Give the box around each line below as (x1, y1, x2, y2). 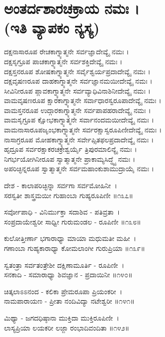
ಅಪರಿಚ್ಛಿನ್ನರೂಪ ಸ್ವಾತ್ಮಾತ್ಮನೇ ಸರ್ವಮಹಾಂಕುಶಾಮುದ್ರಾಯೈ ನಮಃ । (4, 163, 154, 174)
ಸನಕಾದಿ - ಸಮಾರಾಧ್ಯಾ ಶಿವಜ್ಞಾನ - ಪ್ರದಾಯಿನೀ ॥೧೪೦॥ (4, 269, 133, 280)
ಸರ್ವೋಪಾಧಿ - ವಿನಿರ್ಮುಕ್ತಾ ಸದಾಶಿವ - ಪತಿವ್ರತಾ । (4, 207, 120, 217)
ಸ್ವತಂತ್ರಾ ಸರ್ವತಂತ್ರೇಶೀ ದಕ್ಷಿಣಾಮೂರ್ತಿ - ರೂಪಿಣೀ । (4, 259, 124, 270)
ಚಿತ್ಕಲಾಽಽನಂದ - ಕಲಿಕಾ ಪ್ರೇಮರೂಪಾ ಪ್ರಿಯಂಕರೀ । (4, 286, 122, 296)
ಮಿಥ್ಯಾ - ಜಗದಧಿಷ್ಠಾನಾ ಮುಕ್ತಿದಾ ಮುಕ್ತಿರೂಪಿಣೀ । (4, 312, 119, 323)
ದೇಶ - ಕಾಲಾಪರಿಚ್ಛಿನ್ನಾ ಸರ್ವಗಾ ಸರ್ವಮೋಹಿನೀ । (4, 180, 117, 191)
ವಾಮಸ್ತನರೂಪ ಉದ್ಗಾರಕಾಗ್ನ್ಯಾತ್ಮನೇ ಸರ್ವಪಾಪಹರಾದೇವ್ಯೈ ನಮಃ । (4, 105, 151, 115)
